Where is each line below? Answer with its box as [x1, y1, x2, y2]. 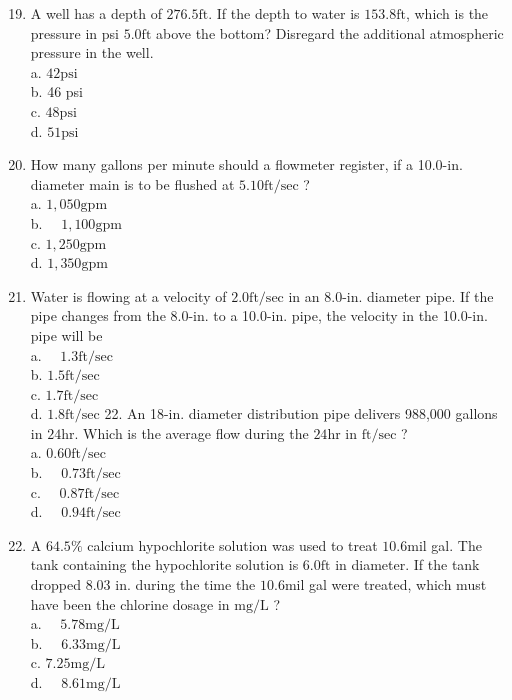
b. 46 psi [30, 81, 83, 102]
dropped [30, 574, 82, 595]
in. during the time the [115, 574, 256, 595]
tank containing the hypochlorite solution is [30, 554, 299, 575]
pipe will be [30, 324, 103, 345]
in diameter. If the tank [335, 554, 480, 575]
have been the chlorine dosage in [30, 593, 230, 614]
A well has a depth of [30, 3, 162, 23]
